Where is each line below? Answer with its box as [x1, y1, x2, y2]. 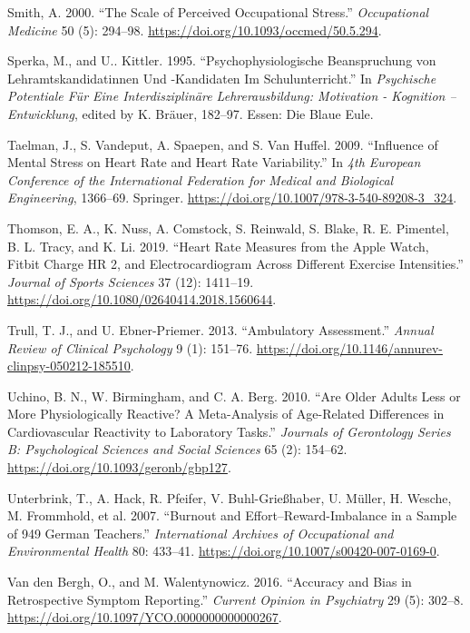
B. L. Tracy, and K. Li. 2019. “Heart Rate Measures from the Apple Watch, [7, 236, 429, 255]
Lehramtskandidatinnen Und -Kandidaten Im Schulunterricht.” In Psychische [7, 68, 436, 87]
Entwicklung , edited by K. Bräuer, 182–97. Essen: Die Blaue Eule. [7, 104, 374, 123]
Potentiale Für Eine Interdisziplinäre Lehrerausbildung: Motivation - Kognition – [7, 86, 456, 105]
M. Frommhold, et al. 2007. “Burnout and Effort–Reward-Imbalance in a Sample [7, 506, 457, 525]
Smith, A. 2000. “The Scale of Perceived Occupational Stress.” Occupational [7, 3, 429, 21]
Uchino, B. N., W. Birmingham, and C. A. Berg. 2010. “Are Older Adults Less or [7, 386, 461, 405]
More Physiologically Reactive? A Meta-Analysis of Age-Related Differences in [7, 404, 445, 423]
